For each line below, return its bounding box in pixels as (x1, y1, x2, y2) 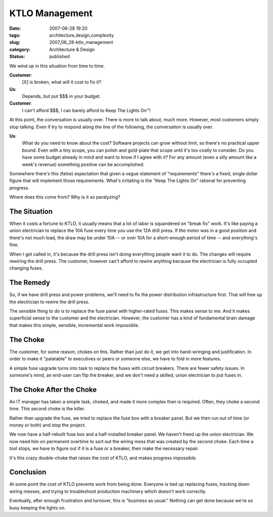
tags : (9, 32, 21, 38)
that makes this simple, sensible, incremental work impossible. (9, 322, 140, 328)
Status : (9, 54, 25, 60)
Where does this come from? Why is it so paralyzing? (9, 194, 121, 200)
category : (9, 46, 31, 53)
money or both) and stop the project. (9, 422, 86, 428)
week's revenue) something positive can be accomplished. (22, 161, 145, 167)
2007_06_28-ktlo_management (49, 39, 113, 45)
